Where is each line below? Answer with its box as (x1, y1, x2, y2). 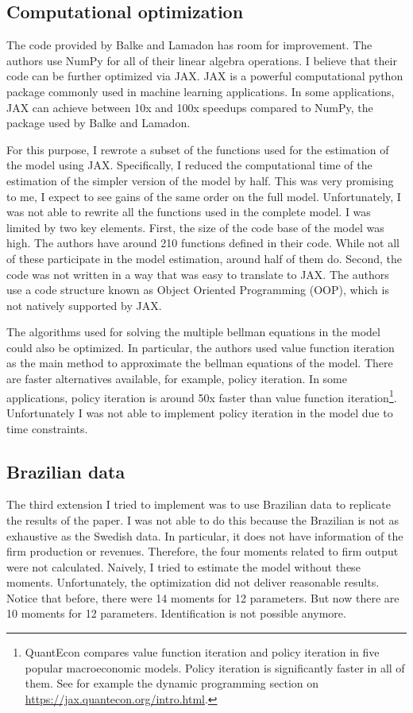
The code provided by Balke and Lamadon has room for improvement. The (6, 37, 372, 53)
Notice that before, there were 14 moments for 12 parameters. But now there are (6, 589, 399, 606)
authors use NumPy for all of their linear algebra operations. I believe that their (6, 52, 397, 68)
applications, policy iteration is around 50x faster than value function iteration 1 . (6, 386, 397, 405)
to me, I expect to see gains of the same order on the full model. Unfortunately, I (6, 188, 401, 204)
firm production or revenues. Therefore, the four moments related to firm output (6, 543, 399, 560)
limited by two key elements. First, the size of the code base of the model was (6, 219, 384, 235)
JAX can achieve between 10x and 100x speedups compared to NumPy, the (6, 99, 373, 115)
